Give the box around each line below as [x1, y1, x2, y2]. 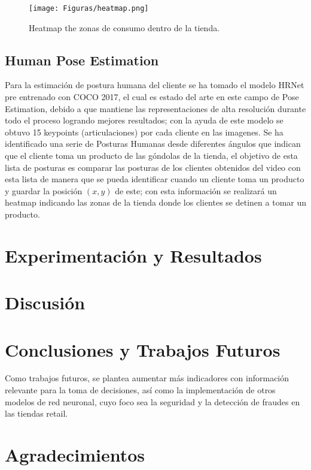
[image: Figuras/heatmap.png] [29, 4, 149, 13]
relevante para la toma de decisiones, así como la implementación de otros [5, 384, 276, 396]
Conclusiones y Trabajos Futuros [5, 337, 280, 361]
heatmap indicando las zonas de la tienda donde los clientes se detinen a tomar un [5, 196, 307, 209]
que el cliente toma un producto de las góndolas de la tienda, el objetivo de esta [5, 149, 298, 162]
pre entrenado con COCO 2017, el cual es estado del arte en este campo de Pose [5, 91, 299, 103]
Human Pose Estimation [5, 50, 159, 69]
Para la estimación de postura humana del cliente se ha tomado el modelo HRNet [5, 79, 304, 91]
